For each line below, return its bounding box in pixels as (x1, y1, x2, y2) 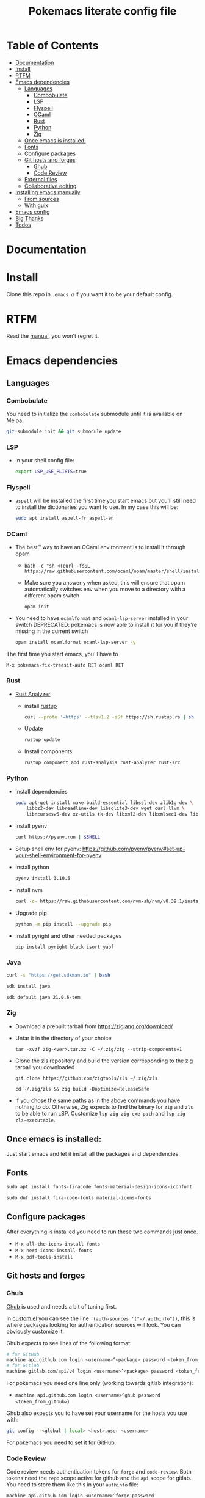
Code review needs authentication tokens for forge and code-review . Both (6, 1468, 192, 1475)
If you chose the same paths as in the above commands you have (15, 1097, 181, 1104)
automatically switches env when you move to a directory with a (24, 585, 186, 593)
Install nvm (15, 886, 43, 893)
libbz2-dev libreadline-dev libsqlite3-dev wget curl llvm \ (26, 805, 185, 812)
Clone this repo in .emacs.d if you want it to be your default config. (6, 291, 173, 298)
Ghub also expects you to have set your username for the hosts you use (6, 1409, 187, 1417)
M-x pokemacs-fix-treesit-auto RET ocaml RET (6, 662, 124, 668)
